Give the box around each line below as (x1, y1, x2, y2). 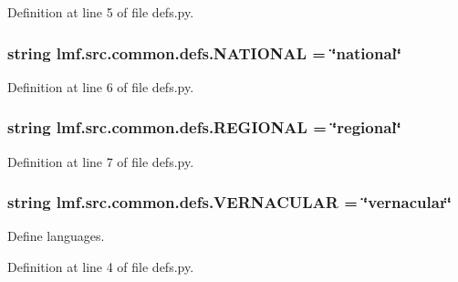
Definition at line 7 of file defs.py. (7, 151, 194, 171)
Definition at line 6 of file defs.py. (7, 77, 194, 96)
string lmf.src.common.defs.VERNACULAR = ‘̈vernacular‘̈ (7, 191, 452, 214)
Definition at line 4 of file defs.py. (7, 257, 194, 277)
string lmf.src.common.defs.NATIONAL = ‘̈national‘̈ (7, 41, 402, 64)
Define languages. (7, 226, 105, 245)
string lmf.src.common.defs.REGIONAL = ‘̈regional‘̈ (7, 116, 401, 139)
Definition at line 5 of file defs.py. (7, 3, 194, 21)
